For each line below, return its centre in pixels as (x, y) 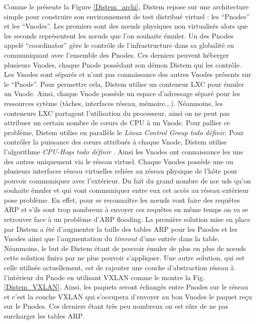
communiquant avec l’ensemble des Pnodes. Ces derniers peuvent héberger (117, 54)
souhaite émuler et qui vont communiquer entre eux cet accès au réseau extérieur (127, 190)
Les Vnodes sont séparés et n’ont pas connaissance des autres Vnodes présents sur (128, 74)
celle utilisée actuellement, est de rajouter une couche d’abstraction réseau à (119, 268)
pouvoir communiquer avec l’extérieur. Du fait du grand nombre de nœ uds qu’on (128, 180)
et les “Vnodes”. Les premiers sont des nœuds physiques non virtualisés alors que (126, 26)
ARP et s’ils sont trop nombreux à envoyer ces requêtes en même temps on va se (126, 209)
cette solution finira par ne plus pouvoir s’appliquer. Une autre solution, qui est (124, 258)
